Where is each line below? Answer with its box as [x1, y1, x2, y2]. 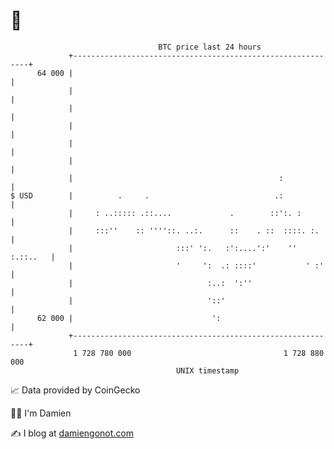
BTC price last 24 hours [158, 42, 262, 52]
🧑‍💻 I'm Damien [10, 407, 72, 419]
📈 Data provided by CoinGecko [10, 384, 141, 396]
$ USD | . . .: [10, 190, 284, 201]
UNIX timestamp [175, 365, 240, 376]
